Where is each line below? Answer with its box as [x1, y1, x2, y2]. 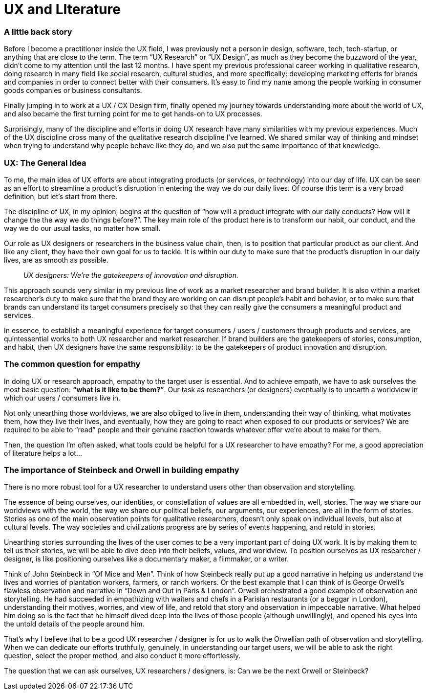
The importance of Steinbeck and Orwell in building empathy [4, 465, 239, 475]
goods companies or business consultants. [4, 86, 142, 95]
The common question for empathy [4, 359, 141, 369]
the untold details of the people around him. [4, 620, 145, 628]
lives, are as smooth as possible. [4, 255, 108, 264]
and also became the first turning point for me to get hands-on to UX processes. [4, 110, 262, 118]
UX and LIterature [4, 1, 121, 18]
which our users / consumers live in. [4, 393, 121, 402]
